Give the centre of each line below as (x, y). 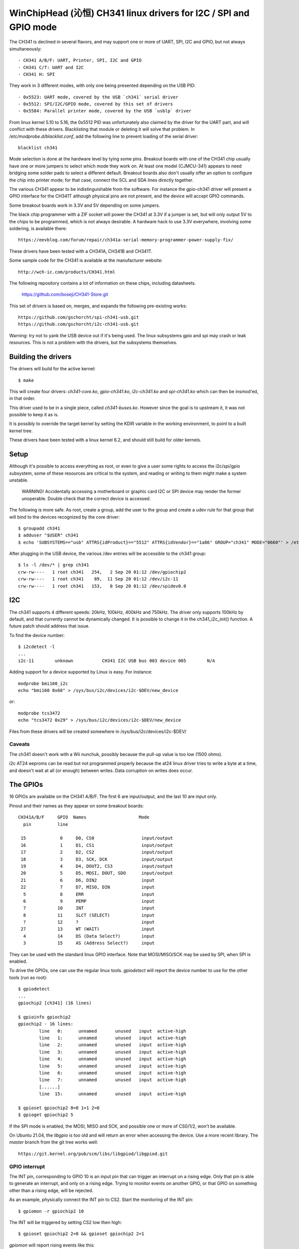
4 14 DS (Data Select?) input (89, 936)
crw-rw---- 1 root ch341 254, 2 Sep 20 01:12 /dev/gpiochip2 (102, 572)
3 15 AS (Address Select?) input (89, 943)
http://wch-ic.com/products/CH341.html (67, 272)
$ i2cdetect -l (37, 647)
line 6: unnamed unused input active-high (113, 1073)
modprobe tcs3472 (39, 713)
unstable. (19, 480)
